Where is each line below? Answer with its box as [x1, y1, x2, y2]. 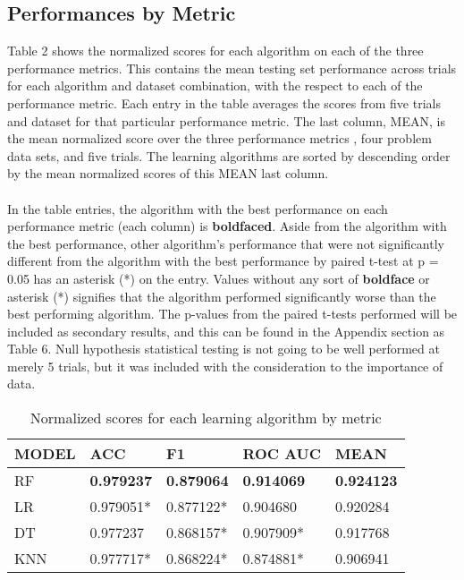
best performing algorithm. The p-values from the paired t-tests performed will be [7, 304, 458, 323]
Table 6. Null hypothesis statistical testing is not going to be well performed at [7, 339, 440, 358]
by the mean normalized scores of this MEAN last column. [7, 164, 329, 183]
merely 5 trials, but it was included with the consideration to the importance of [7, 356, 443, 375]
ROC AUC [242, 443, 322, 465]
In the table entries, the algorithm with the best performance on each [7, 199, 388, 217]
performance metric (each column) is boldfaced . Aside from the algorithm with [7, 217, 447, 235]
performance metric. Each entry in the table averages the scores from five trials [7, 93, 441, 112]
